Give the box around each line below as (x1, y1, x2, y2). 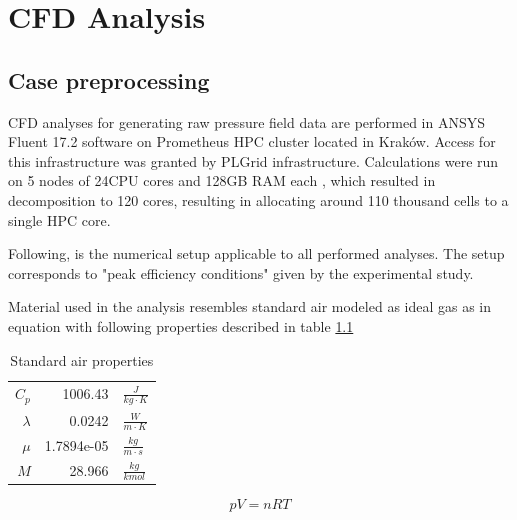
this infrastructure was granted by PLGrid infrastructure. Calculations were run (8, 150, 499, 171)
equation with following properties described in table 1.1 (8, 315, 354, 336)
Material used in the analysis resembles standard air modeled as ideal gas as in (8, 296, 492, 317)
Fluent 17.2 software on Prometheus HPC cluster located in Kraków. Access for (8, 131, 496, 152)
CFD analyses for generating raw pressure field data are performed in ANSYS (8, 111, 486, 132)
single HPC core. (8, 209, 111, 230)
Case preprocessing (8, 64, 210, 95)
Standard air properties (10, 349, 154, 370)
